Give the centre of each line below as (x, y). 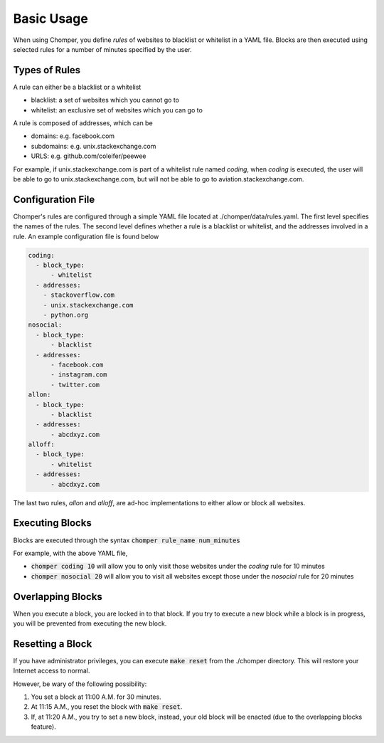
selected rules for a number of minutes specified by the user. (102, 49)
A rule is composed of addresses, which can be (83, 123)
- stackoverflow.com (79, 295)
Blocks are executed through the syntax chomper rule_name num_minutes (127, 540)
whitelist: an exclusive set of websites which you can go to (117, 110)
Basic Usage (50, 19)
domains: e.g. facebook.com (73, 136)
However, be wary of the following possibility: (80, 684)
